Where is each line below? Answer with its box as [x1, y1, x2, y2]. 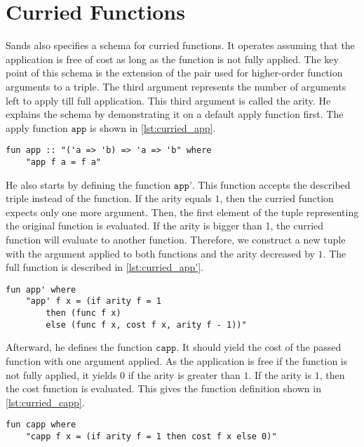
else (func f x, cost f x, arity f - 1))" [46, 319, 247, 330]
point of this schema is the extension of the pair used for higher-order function [6, 65, 343, 80]
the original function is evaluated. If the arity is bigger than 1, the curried [6, 218, 324, 233]
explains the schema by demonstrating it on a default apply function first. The [6, 107, 344, 121]
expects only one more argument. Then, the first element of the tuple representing [6, 204, 359, 219]
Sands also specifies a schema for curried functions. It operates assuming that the [6, 38, 355, 53]
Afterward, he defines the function [6, 340, 153, 354]
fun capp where [6, 420, 76, 430]
